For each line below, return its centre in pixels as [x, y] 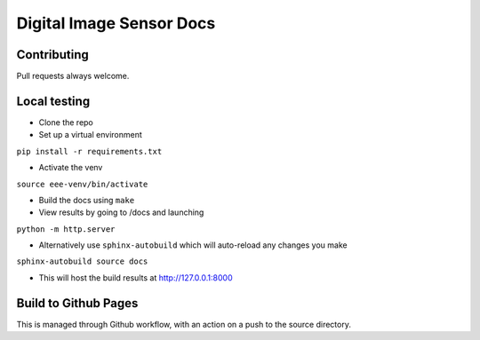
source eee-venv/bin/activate [82, 184]
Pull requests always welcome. [73, 76]
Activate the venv [71, 168]
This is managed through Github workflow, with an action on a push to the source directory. [184, 324]
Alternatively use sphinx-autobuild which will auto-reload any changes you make [193, 245]
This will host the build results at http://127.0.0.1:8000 [136, 277]
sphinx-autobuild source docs [82, 261]
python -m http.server [66, 229]
